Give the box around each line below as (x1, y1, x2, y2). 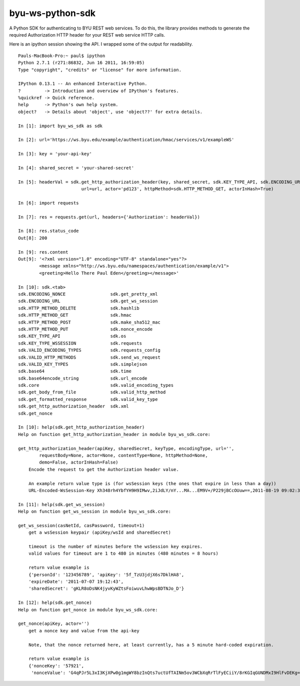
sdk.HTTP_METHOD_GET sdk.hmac (18, 312, 132, 318)
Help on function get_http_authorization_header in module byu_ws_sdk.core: (18, 431, 211, 437)
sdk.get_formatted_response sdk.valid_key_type (18, 396, 158, 402)
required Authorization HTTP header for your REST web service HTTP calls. (9, 32, 165, 38)
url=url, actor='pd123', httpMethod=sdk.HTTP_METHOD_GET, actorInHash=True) (81, 186, 274, 192)
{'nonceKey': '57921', (28, 663, 84, 668)
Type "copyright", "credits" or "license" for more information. (18, 67, 182, 73)
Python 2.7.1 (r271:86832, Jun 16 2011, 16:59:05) (18, 60, 145, 66)
